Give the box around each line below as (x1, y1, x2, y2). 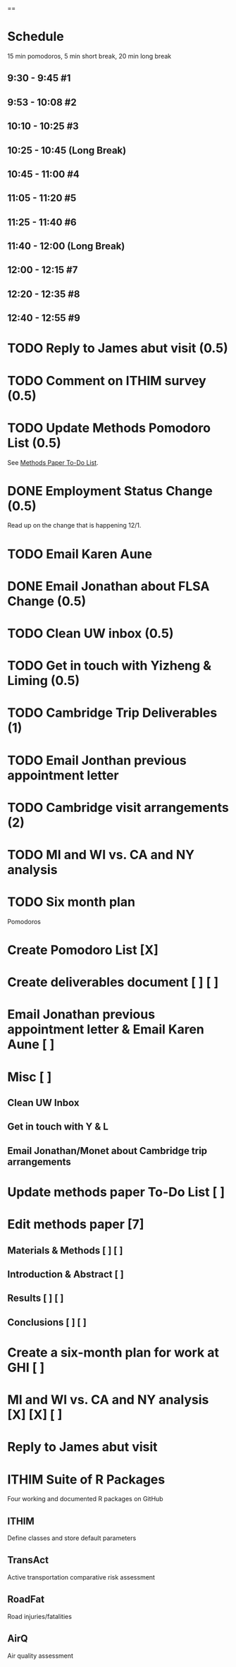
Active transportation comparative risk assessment (7, 1572, 155, 1581)
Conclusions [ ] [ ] (7, 1316, 87, 1328)
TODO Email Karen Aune (7, 546, 153, 562)
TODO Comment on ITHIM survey (7, 372, 206, 389)
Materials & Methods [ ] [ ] (7, 1244, 123, 1256)
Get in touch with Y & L (7, 1121, 109, 1133)
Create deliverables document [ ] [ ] (7, 974, 219, 990)
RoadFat (7, 1594, 44, 1606)
